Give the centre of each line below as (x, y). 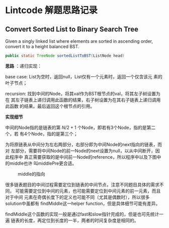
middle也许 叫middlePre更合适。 (43, 163)
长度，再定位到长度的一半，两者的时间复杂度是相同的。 (81, 220)
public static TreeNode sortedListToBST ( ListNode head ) (65, 56)
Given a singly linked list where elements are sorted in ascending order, (79, 41)
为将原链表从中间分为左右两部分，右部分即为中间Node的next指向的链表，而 (84, 144)
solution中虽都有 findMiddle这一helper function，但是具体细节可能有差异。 (83, 203)
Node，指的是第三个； (54, 134)
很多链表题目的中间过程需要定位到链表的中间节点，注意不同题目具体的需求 (82, 184)
